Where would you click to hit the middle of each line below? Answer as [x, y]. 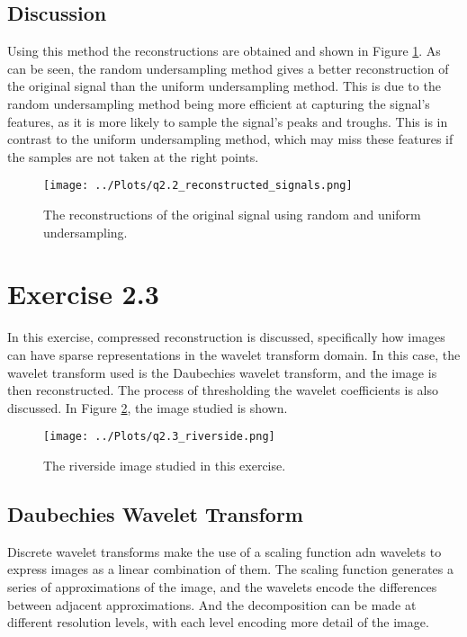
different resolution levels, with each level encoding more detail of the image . [218, 622]
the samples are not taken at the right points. [133, 156]
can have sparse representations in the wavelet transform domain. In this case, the [234, 354]
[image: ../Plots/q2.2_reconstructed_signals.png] [198, 186]
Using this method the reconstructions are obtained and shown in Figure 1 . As [224, 51]
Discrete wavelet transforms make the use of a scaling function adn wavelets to [225, 551]
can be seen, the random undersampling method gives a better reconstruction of [228, 68]
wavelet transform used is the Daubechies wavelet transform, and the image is [222, 372]
